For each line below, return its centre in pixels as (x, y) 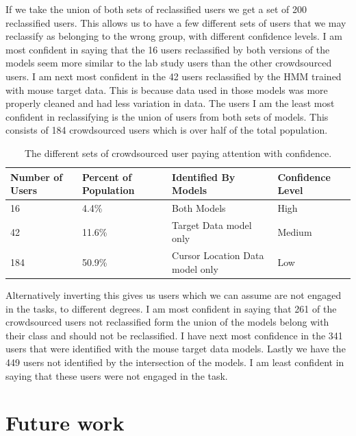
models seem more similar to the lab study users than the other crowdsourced (169, 63)
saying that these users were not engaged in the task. (117, 375)
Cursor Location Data (218, 255)
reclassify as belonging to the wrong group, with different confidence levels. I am (174, 36)
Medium (295, 231)
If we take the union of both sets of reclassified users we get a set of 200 (156, 9)
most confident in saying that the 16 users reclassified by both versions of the (168, 49)
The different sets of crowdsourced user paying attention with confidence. (178, 153)
